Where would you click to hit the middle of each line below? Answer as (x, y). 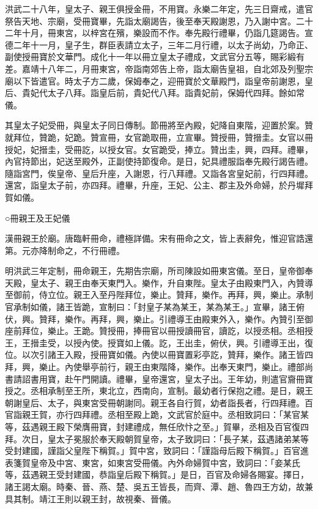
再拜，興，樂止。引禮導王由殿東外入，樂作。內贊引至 (197, 318)
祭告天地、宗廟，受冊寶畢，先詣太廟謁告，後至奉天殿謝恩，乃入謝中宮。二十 (159, 20)
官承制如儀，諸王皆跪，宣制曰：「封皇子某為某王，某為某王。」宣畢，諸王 (150, 307)
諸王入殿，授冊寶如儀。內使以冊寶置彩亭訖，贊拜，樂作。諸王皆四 (180, 355)
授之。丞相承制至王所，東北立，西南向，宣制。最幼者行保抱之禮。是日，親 (155, 391)
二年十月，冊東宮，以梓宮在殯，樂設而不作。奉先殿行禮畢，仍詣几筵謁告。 (155, 33)
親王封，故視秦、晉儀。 (129, 498)
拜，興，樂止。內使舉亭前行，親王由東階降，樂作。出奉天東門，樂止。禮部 (155, 367)
